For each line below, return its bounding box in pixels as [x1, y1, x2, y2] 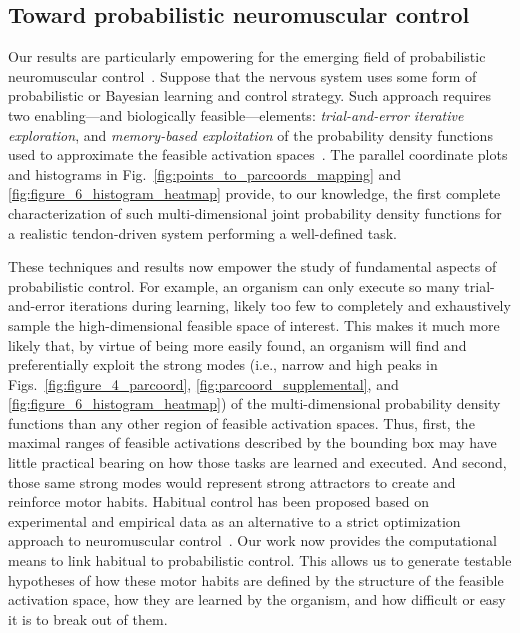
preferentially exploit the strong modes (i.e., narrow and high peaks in [8, 354, 438, 375]
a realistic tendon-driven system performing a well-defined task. [8, 222, 397, 243]
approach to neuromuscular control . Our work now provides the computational [8, 530, 497, 551]
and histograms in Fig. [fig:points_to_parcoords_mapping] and [8, 163, 402, 184]
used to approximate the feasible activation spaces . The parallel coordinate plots [8, 144, 508, 165]
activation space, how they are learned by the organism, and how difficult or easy [8, 589, 506, 610]
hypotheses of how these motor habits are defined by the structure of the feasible [8, 569, 504, 590]
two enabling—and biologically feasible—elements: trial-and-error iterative [8, 104, 464, 125]
